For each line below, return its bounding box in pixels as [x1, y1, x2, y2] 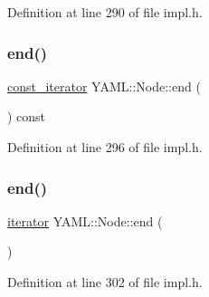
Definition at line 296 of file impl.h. [7, 138, 203, 156]
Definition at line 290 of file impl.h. [7, 3, 203, 21]
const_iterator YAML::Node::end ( [7, 76, 201, 95]
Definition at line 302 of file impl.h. [7, 273, 203, 291]
